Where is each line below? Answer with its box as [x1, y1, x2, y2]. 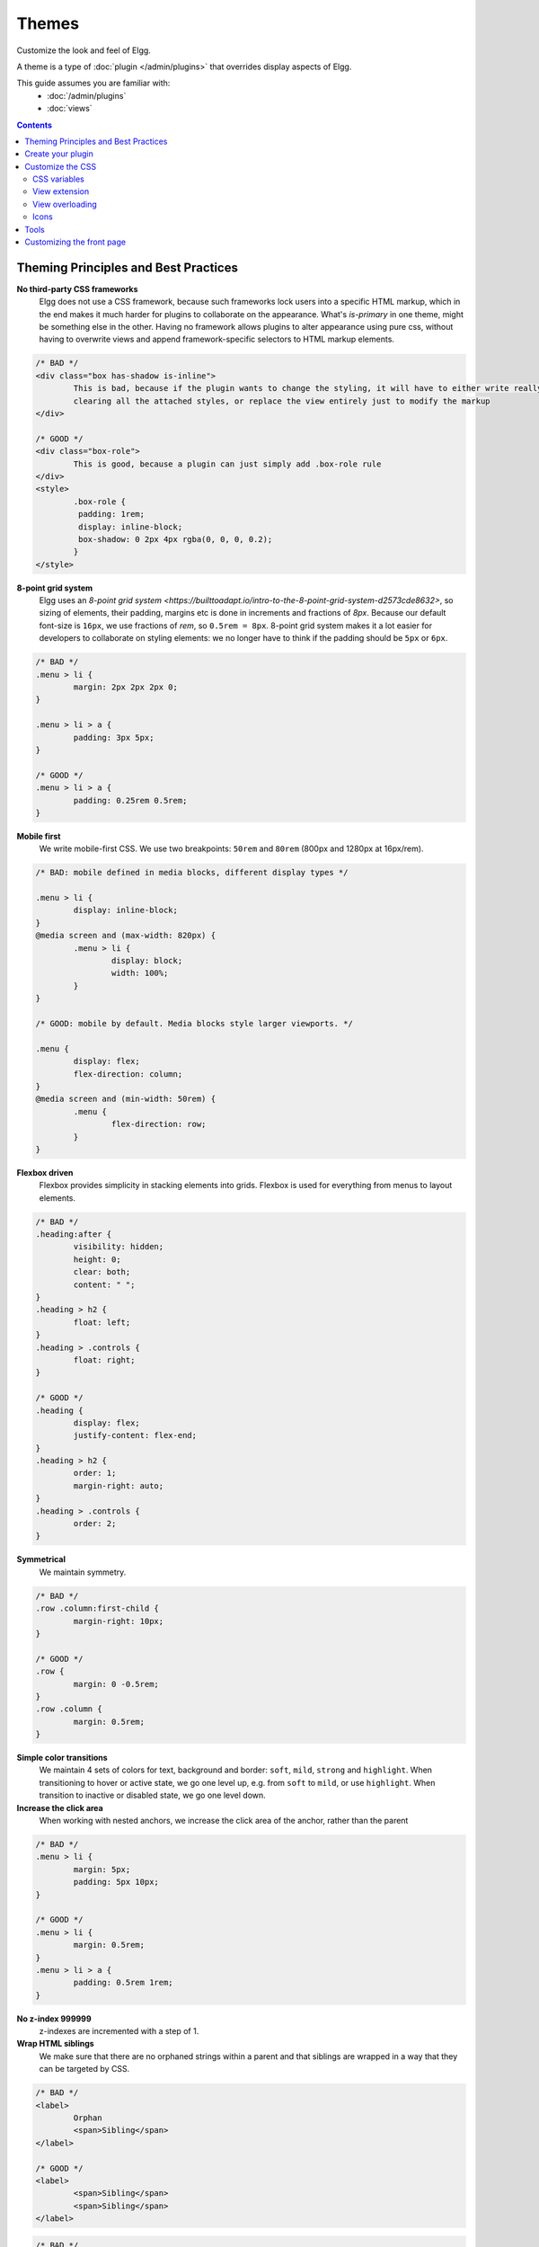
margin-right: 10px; [73, 1616, 164, 1626]
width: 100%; [110, 968, 169, 979]
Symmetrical [16, 1554, 66, 1565]
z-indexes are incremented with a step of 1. [39, 2026, 199, 2037]
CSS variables [32, 173, 84, 184]
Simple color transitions [16, 1753, 108, 1763]
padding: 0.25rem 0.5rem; [73, 795, 188, 805]
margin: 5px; [73, 1864, 131, 1874]
